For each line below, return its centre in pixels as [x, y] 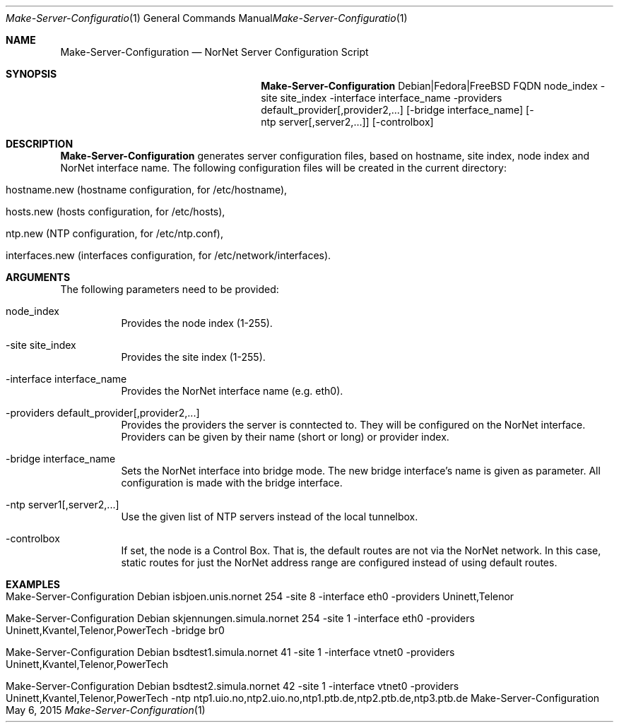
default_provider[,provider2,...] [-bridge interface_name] [392, 110]
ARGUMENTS [38, 277]
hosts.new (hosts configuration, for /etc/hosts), [116, 211]
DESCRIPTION [40, 144]
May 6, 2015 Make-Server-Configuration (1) [106, 710]
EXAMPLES [33, 584]
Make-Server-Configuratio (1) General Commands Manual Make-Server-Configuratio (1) [207, 18]
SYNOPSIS [31, 74]
